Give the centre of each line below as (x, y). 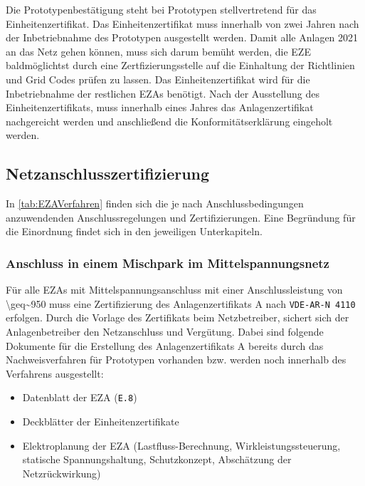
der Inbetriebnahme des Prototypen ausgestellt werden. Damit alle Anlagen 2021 (182, 37)
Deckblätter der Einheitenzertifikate (101, 422)
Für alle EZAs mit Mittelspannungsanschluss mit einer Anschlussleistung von (174, 290)
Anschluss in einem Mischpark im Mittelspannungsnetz (168, 263)
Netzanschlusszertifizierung (108, 174)
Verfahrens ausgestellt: (55, 373)
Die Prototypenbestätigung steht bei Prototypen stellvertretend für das (161, 9)
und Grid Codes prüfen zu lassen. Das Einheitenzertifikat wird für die (158, 79)
